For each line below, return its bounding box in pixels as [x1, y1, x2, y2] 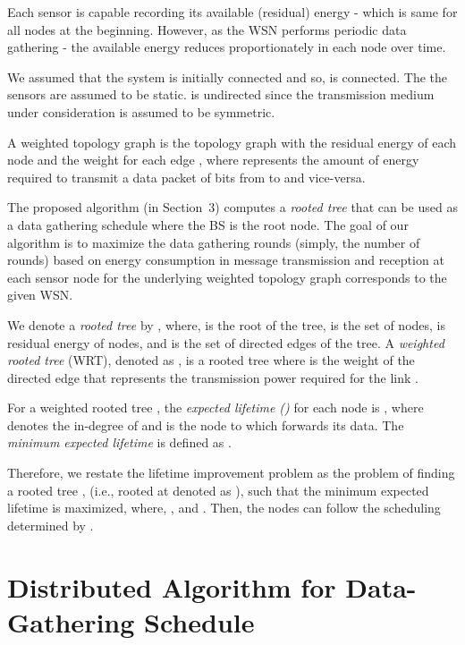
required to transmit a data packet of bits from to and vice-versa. [7, 167, 366, 186]
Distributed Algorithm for [7, 568, 336, 605]
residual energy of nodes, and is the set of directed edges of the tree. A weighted [7, 333, 444, 352]
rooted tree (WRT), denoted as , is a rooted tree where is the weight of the [7, 351, 415, 369]
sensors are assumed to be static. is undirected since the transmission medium [7, 85, 435, 104]
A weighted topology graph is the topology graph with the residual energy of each [7, 132, 456, 151]
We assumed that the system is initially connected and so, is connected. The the [7, 67, 448, 86]
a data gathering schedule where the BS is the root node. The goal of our [7, 215, 409, 233]
